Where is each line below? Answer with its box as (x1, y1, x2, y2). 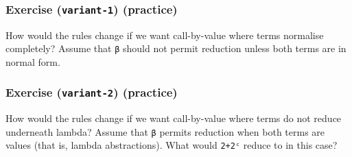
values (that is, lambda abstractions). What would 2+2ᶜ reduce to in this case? (5, 138, 338, 152)
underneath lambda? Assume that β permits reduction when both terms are (5, 124, 325, 138)
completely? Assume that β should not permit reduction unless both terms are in (5, 41, 347, 56)
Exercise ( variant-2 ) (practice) (5, 84, 178, 101)
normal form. (5, 54, 60, 69)
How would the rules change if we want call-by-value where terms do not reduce (5, 111, 342, 125)
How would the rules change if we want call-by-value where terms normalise (5, 27, 324, 42)
